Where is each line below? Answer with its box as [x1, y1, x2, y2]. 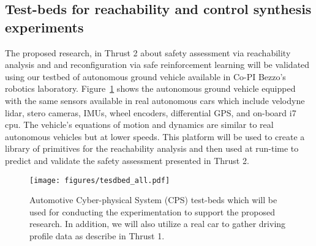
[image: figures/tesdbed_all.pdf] [29, 176, 170, 185]
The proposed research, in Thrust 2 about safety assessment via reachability [5, 46, 291, 59]
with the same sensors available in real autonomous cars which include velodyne [5, 94, 305, 106]
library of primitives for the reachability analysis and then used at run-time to [5, 142, 299, 155]
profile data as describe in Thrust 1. [29, 229, 165, 242]
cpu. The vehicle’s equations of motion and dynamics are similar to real [5, 118, 274, 131]
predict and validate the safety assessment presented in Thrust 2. [5, 154, 249, 166]
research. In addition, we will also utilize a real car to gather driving [29, 217, 286, 230]
